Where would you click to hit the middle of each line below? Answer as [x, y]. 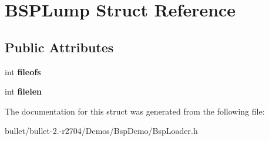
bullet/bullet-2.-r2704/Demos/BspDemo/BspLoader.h [101, 131]
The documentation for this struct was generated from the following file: [135, 111]
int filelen [23, 91]
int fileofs [23, 71]
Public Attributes [59, 47]
